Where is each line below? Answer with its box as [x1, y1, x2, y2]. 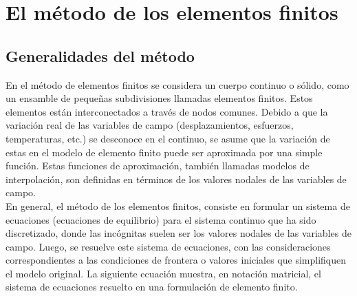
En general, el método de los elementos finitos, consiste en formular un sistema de [6, 198, 350, 213]
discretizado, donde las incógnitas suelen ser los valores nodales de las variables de [6, 226, 351, 240]
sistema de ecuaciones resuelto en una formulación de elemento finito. [6, 279, 298, 294]
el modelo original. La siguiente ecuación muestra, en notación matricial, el [6, 266, 321, 280]
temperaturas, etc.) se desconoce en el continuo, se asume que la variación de [6, 131, 330, 145]
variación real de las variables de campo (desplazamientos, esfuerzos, [6, 118, 294, 132]
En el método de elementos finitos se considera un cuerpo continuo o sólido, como [6, 77, 349, 92]
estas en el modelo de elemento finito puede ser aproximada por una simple [6, 145, 323, 159]
